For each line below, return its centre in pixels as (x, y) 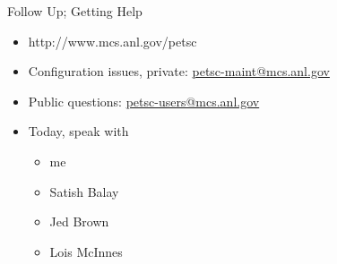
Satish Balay (84, 191)
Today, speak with (78, 131)
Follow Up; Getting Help (75, 11)
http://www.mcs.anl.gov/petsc (112, 41)
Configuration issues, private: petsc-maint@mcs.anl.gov (179, 71)
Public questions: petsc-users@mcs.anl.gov (144, 101)
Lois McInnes (86, 251)
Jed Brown (79, 221)
